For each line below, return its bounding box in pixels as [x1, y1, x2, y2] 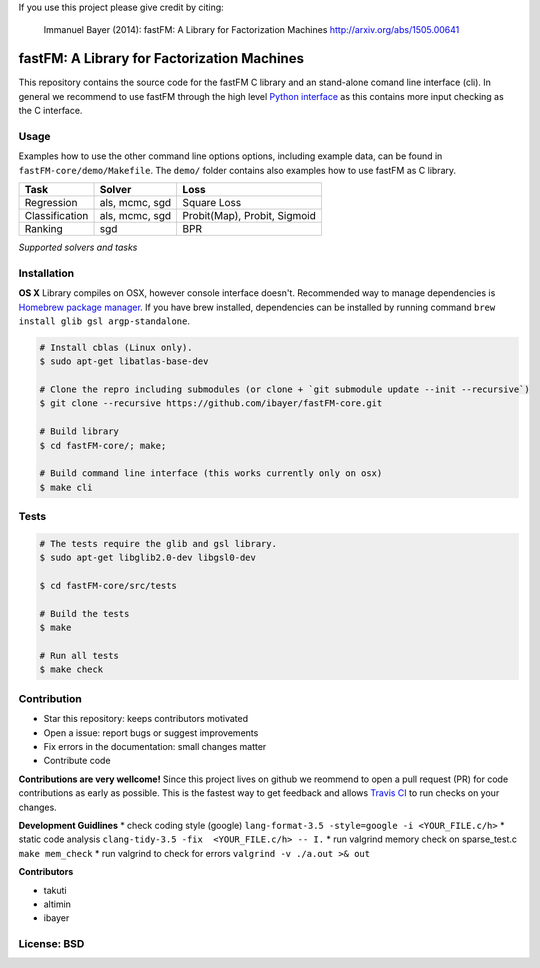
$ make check [39, 664, 104, 675]
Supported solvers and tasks [18, 241, 138, 253]
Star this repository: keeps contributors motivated [43, 713, 249, 725]
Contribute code [43, 755, 111, 767]
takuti [43, 884, 67, 896]
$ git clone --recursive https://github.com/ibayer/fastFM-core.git [39, 398, 383, 409]
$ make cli [39, 481, 93, 493]
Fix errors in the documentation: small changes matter [43, 740, 267, 752]
